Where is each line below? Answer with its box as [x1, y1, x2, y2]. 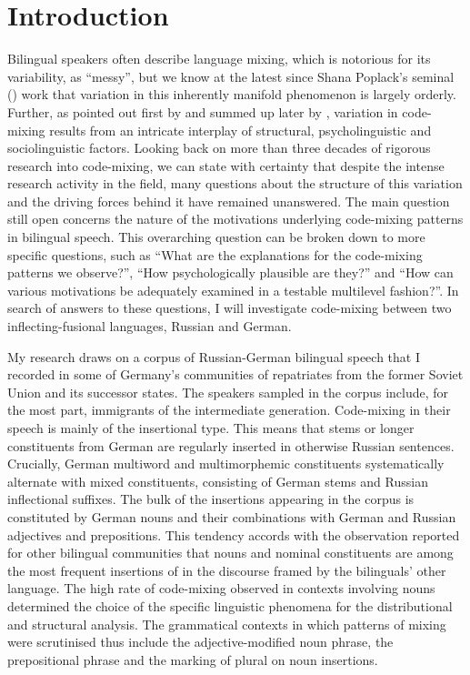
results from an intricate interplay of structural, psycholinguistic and [49, 120, 432, 139]
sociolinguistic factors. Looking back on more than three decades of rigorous [7, 138, 431, 157]
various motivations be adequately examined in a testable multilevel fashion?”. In [7, 280, 459, 299]
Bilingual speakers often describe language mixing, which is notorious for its [7, 49, 431, 68]
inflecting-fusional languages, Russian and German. [7, 317, 292, 336]
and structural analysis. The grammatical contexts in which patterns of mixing [7, 614, 446, 633]
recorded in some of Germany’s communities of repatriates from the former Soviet [7, 365, 464, 384]
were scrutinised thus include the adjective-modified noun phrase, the [7, 632, 394, 651]
